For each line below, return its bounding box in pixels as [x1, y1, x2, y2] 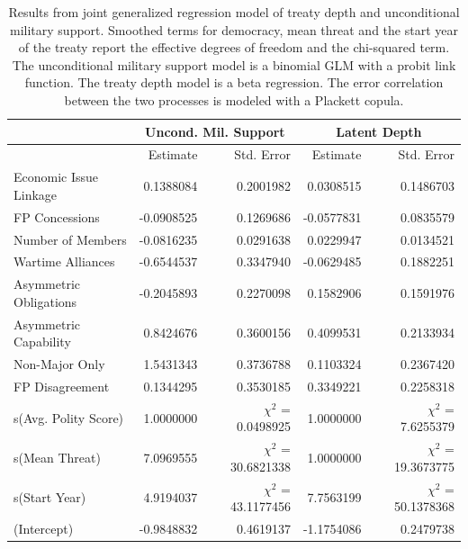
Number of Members [13, 229, 127, 248]
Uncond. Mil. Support [145, 121, 285, 140]
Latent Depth [336, 121, 422, 140]
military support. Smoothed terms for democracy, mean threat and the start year [10, 20, 458, 39]
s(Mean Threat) [13, 448, 101, 467]
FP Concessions [13, 207, 100, 226]
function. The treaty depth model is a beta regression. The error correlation [24, 73, 444, 92]
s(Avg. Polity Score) [13, 408, 124, 427]
